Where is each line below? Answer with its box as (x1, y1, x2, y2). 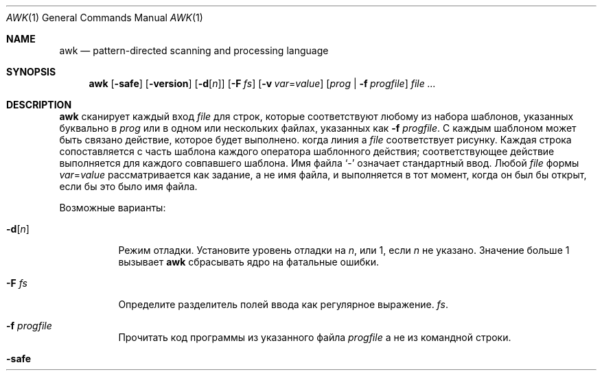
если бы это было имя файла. (59, 180, 198, 192)
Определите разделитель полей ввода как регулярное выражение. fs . (118, 298, 448, 310)
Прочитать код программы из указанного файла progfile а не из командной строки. (118, 331, 511, 343)
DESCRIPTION (6, 99, 72, 110)
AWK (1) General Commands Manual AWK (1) (6, 12, 203, 23)
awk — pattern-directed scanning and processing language (59, 45, 329, 56)
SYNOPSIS (6, 66, 56, 78)
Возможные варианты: (59, 202, 166, 213)
